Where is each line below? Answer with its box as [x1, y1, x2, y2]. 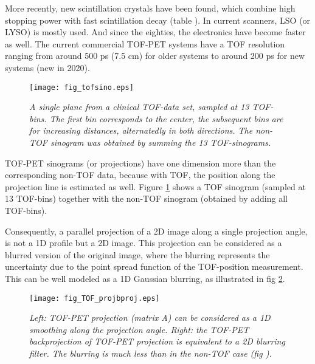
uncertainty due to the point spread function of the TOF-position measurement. [5, 260, 303, 273]
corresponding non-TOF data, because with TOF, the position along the [5, 168, 275, 181]
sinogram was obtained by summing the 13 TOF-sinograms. [50, 136, 271, 148]
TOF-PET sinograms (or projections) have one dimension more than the [5, 156, 276, 169]
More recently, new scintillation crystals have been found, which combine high [5, 2, 296, 14]
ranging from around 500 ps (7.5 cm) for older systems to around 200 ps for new [5, 49, 305, 62]
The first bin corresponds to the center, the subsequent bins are [49, 112, 283, 125]
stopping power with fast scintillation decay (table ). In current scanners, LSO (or [5, 13, 311, 26]
